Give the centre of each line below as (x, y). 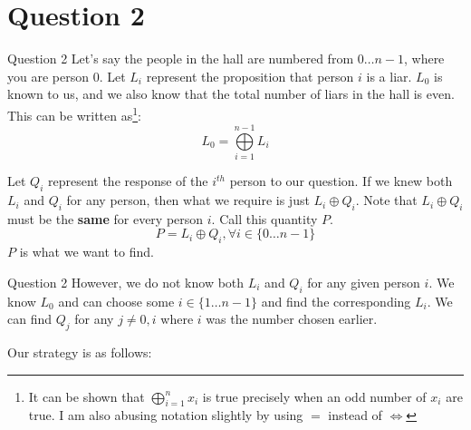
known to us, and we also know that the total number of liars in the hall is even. (231, 94)
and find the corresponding (336, 301)
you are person (48, 76)
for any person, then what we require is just (188, 200)
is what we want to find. (87, 252)
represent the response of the (128, 181)
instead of (355, 415)
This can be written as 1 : (74, 113)
